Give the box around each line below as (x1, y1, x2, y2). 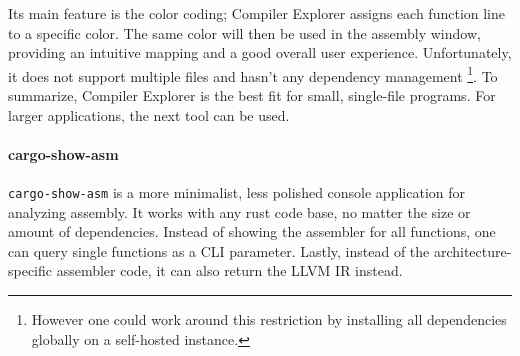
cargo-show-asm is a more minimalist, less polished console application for (8, 182, 465, 203)
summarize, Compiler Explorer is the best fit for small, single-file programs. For (8, 85, 496, 106)
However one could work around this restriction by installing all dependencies (31, 309, 507, 330)
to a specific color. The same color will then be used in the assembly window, (8, 22, 481, 43)
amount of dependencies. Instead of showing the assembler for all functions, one (8, 221, 496, 242)
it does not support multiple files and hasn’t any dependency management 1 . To (8, 62, 498, 86)
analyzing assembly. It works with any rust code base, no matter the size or (8, 201, 471, 222)
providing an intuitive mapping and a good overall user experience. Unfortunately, (8, 42, 512, 63)
